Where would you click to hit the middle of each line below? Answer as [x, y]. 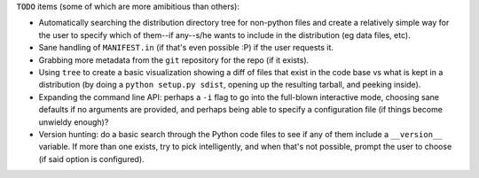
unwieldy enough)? [74, 122]
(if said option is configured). [92, 159]
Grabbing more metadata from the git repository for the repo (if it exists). [174, 60]
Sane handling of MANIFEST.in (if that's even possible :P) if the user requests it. [186, 48]
